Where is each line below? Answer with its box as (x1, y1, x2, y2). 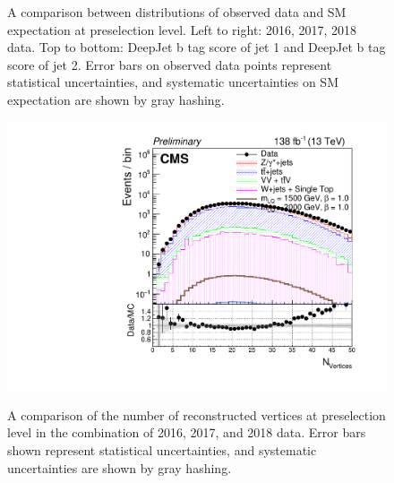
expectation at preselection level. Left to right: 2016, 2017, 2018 (7, 20, 356, 39)
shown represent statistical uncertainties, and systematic (7, 441, 317, 459)
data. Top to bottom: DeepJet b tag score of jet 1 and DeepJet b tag (7, 38, 386, 56)
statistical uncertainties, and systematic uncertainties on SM (7, 73, 338, 91)
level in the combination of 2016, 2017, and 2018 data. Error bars (7, 423, 366, 442)
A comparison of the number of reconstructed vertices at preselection (7, 405, 386, 424)
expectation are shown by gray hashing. (7, 90, 225, 108)
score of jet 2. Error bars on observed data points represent (7, 55, 332, 73)
